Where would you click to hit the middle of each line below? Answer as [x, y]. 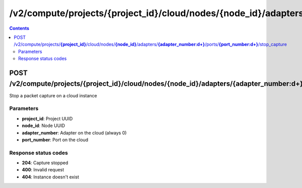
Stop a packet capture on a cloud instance [53, 95]
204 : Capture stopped [45, 163]
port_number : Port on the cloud [55, 140]
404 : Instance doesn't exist [51, 177]
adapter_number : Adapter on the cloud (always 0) [74, 133]
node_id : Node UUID [44, 126]
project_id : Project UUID [47, 118]
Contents [19, 28]
